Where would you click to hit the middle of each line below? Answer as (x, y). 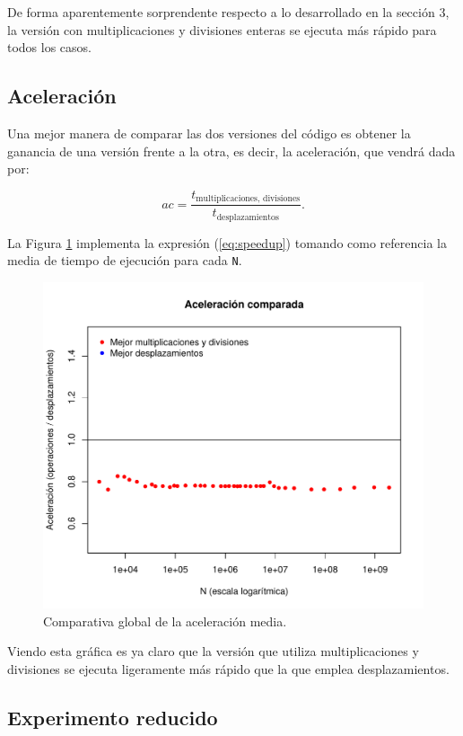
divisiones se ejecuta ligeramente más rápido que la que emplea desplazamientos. (228, 668)
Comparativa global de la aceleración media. (165, 621)
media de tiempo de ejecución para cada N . (125, 260)
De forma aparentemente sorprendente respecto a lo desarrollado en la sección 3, (228, 12)
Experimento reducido (113, 717)
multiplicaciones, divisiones (248, 199)
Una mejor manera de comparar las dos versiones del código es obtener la (209, 133)
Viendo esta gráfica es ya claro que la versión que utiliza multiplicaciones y (213, 651)
